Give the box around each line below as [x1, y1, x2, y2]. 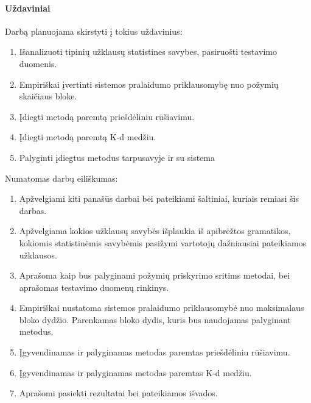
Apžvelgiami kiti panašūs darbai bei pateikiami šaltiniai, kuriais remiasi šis [19, 192, 299, 205]
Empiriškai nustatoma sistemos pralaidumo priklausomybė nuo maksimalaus [19, 301, 304, 314]
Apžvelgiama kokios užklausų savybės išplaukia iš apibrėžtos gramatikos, [19, 224, 291, 237]
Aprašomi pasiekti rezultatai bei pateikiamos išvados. [19, 387, 218, 399]
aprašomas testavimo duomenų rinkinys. [19, 280, 169, 293]
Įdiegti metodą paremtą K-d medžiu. [19, 130, 156, 143]
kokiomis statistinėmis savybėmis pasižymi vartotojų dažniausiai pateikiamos [19, 236, 307, 249]
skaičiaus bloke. [19, 90, 77, 102]
